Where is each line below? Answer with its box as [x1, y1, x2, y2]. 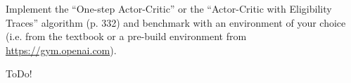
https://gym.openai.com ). [6, 42, 117, 57]
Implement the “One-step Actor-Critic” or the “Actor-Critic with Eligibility [6, 1, 332, 15]
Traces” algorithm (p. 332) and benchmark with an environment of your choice [6, 15, 346, 30]
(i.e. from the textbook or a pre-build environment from [6, 29, 247, 44]
